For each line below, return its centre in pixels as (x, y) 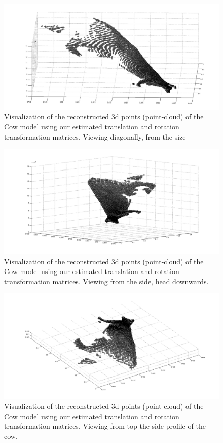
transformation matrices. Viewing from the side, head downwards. (106, 281)
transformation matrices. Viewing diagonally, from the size (95, 136)
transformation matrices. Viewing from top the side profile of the (105, 426)
